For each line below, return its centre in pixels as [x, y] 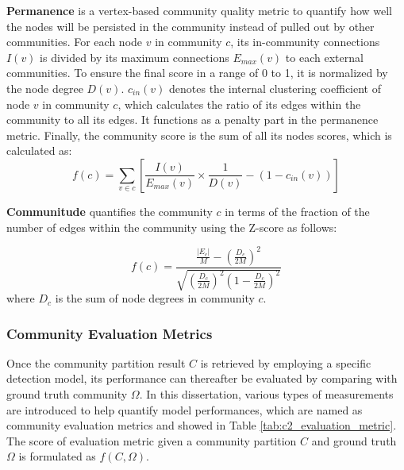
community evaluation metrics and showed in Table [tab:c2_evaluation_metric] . [202, 425]
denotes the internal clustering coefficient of [275, 88]
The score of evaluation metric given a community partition [152, 440]
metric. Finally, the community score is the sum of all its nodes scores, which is [199, 135]
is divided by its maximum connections [135, 57]
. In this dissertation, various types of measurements [266, 394]
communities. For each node [75, 42]
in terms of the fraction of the [297, 211]
